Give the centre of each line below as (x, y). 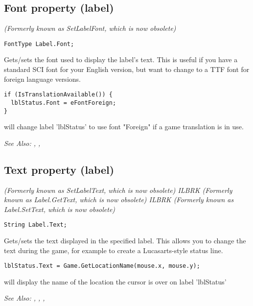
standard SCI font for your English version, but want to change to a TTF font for (127, 69)
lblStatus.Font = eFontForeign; (64, 103)
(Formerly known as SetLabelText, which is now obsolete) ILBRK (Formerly (118, 190)
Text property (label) (59, 169)
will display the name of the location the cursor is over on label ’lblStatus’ (115, 281)
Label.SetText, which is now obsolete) (60, 209)
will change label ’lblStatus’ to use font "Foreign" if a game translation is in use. (124, 127)
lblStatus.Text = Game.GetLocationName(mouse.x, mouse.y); (102, 266)
